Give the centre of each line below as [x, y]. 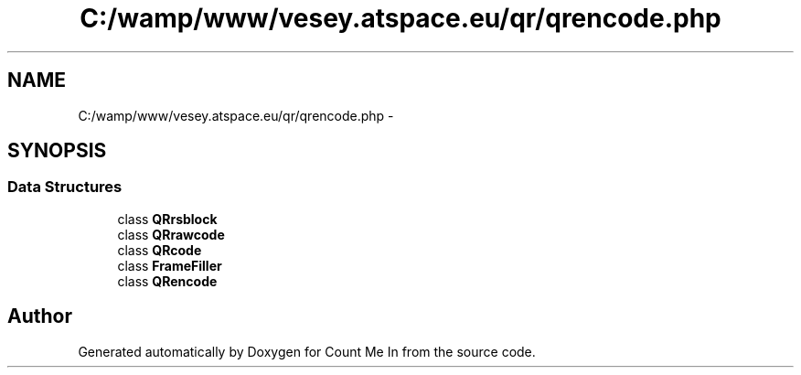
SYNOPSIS [57, 151]
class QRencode [167, 281]
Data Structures [65, 187]
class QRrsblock [167, 219]
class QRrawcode [171, 234]
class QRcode [160, 250]
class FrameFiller [170, 265]
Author [40, 316]
